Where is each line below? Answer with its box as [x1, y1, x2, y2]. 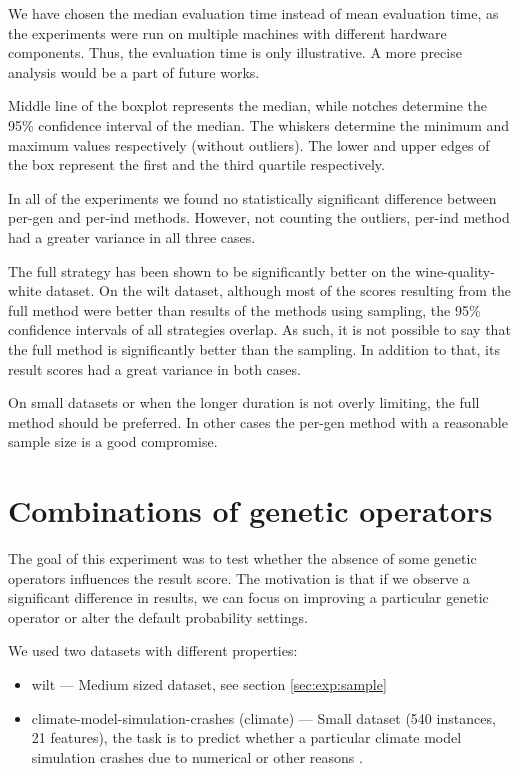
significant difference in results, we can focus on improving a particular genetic [8, 587, 489, 608]
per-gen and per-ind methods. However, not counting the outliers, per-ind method [8, 207, 510, 228]
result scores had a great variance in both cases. [8, 358, 301, 379]
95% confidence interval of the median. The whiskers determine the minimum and [8, 114, 510, 135]
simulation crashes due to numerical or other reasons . [31, 746, 363, 767]
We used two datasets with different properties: [8, 640, 298, 661]
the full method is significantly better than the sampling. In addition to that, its [8, 338, 500, 359]
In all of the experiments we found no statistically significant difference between [8, 187, 497, 208]
